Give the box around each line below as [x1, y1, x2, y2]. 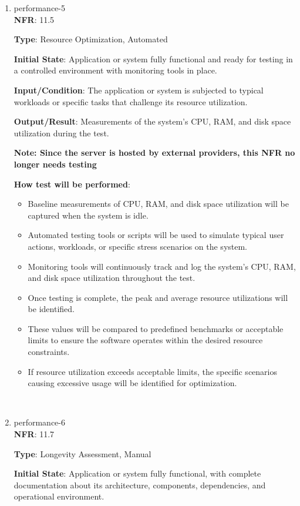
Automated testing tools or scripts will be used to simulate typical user [28, 229, 284, 241]
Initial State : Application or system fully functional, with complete [14, 467, 261, 480]
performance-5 [14, 2, 65, 14]
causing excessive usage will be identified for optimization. [28, 377, 237, 389]
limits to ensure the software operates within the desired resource [28, 334, 263, 346]
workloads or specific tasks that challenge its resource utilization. [14, 95, 248, 108]
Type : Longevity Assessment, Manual [14, 447, 151, 460]
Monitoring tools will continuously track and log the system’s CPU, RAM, [28, 260, 296, 272]
